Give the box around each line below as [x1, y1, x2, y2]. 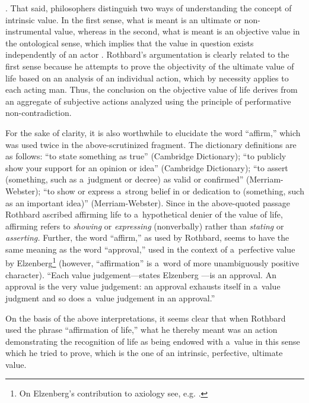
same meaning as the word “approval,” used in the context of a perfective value [5, 243, 295, 255]
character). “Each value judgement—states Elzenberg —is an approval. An [5, 268, 276, 281]
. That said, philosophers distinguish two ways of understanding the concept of [5, 2, 292, 14]
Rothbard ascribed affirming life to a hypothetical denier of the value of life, [5, 208, 283, 221]
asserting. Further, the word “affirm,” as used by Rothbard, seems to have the [5, 231, 289, 244]
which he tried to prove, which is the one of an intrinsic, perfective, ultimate [5, 347, 283, 359]
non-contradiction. [5, 106, 72, 119]
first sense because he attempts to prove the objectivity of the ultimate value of [5, 59, 294, 72]
